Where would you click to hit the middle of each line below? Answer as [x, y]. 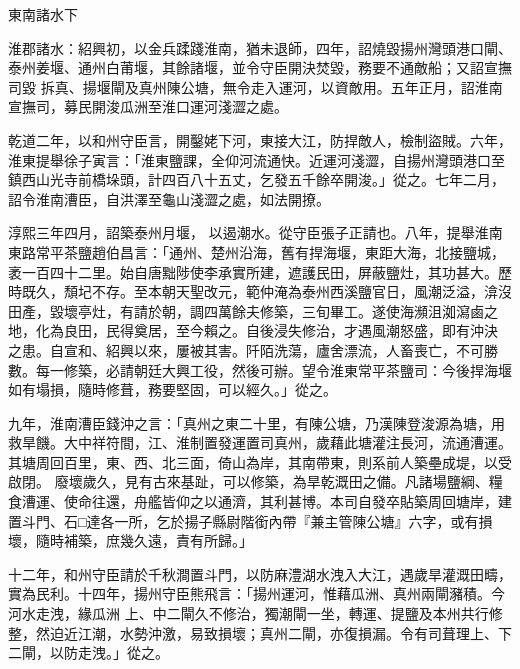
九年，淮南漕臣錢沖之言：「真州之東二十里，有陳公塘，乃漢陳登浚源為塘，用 [256, 422]
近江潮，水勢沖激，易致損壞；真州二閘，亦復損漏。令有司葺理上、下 [287, 632]
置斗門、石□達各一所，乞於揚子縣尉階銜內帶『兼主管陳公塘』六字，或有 [243, 520]
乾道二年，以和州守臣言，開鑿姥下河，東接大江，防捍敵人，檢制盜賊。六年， [260, 139]
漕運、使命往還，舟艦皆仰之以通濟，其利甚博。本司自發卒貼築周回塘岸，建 [266, 501]
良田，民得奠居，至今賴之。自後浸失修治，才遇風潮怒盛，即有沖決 [280, 330]
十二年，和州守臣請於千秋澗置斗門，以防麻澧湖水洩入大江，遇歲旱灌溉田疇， [260, 573]
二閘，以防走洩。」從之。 [88, 652]
